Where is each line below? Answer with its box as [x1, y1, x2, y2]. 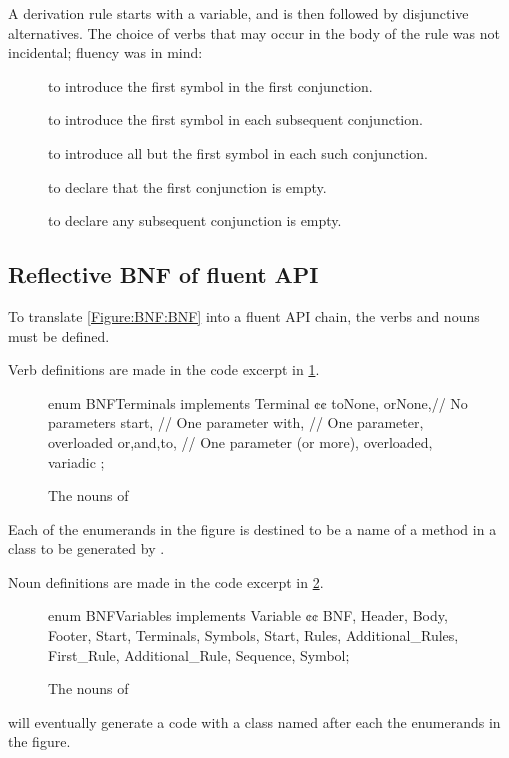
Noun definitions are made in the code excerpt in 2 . [8, 571, 324, 592]
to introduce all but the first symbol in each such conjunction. [48, 142, 428, 163]
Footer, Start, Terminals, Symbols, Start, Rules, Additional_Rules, [48, 625, 459, 646]
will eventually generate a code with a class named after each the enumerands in [8, 711, 501, 732]
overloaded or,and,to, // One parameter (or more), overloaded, [48, 431, 433, 452]
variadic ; [48, 451, 105, 472]
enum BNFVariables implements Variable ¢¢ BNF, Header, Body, [48, 605, 448, 626]
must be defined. [8, 325, 110, 346]
